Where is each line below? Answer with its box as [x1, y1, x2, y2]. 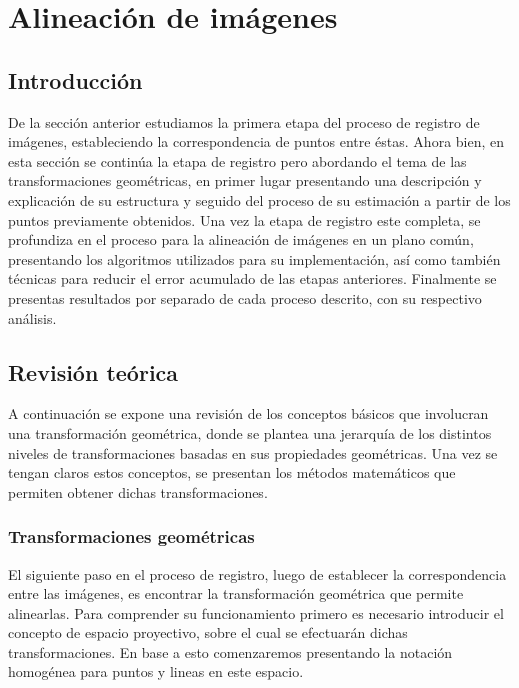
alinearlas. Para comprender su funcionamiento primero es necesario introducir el [8, 602, 504, 623]
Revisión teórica [8, 356, 179, 387]
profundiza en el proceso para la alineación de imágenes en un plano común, [8, 229, 474, 250]
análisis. [8, 307, 57, 328]
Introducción [8, 64, 143, 95]
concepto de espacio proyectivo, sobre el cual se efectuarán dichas [8, 622, 408, 643]
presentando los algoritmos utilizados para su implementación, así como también [8, 248, 501, 269]
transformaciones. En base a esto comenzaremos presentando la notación [8, 641, 453, 662]
